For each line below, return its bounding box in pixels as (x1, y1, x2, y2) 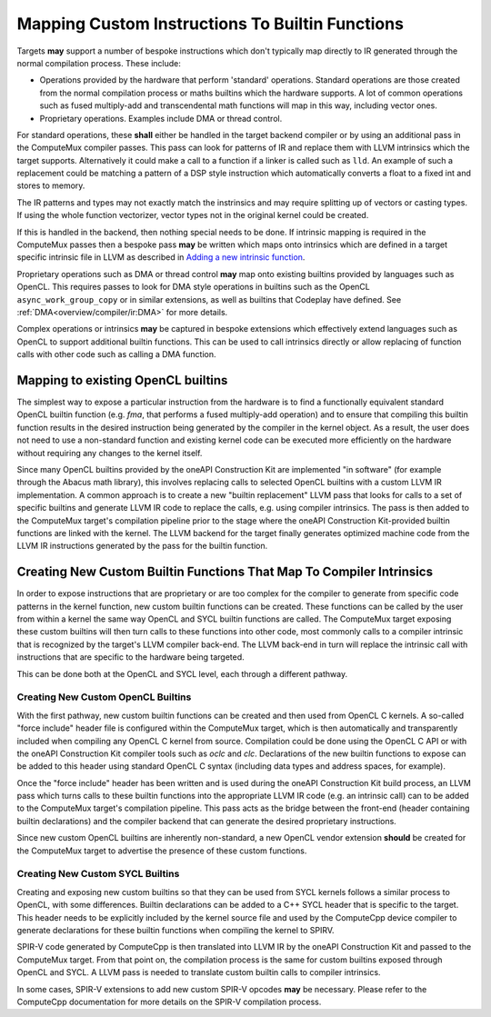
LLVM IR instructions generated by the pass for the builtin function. (16, 541, 268, 552)
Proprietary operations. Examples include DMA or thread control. (39, 113, 283, 124)
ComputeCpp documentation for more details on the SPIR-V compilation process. (16, 996, 322, 1007)
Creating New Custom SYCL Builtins (16, 868, 180, 881)
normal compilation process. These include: (16, 57, 182, 68)
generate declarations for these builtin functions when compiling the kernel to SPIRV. (16, 924, 336, 935)
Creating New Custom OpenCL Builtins (16, 691, 192, 703)
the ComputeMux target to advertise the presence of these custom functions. (16, 845, 307, 856)
